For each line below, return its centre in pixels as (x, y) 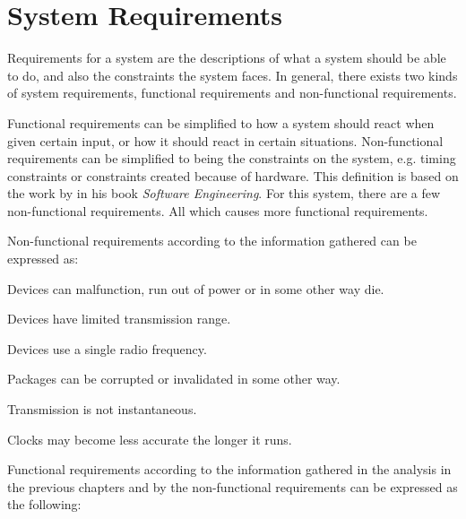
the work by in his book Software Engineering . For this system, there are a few (224, 193)
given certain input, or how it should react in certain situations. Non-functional (225, 140)
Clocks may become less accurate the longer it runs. (150, 439)
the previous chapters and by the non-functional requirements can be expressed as (233, 486)
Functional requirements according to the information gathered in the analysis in (229, 469)
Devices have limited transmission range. (119, 319)
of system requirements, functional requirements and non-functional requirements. (232, 93)
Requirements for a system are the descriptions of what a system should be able (227, 58)
